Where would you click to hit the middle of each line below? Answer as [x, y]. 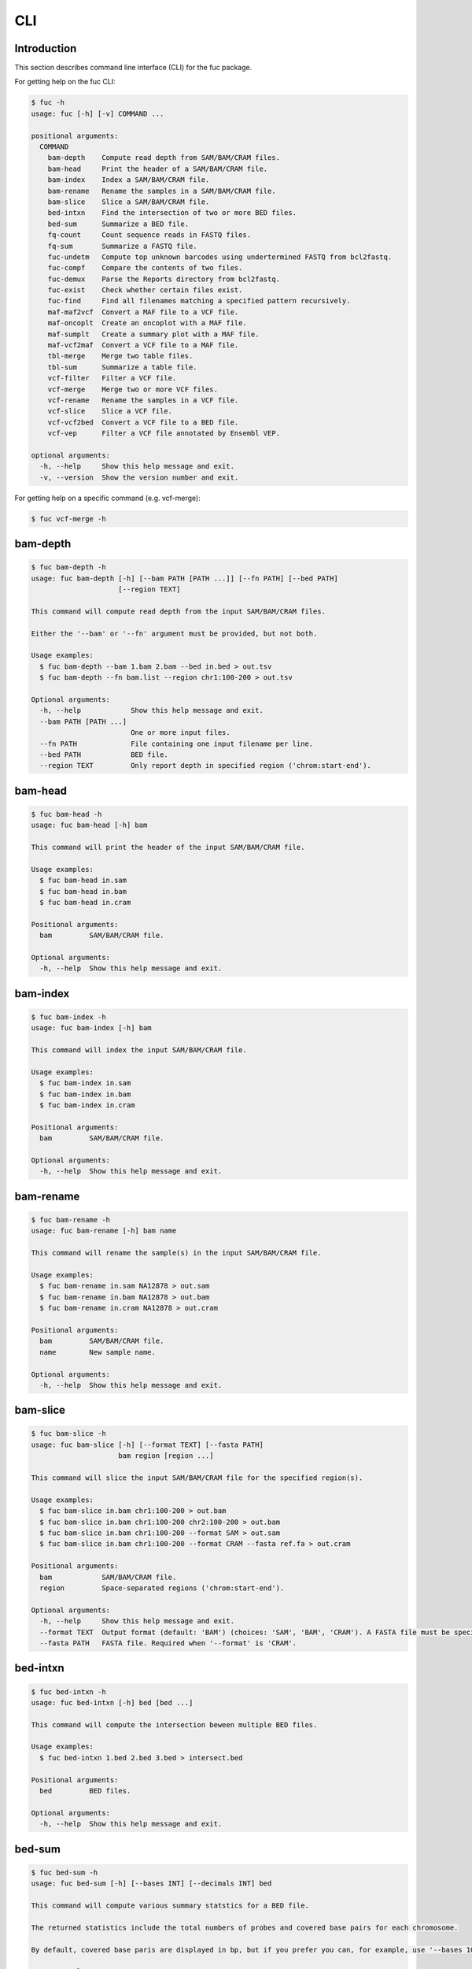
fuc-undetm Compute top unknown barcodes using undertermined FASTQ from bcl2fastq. [220, 257]
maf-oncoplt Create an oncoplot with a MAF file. [147, 323]
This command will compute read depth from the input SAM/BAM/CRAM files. [179, 611]
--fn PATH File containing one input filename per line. [177, 743]
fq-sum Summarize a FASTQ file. [122, 246]
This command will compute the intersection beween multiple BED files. [174, 1724]
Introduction [46, 48]
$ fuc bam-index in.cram [87, 1105]
